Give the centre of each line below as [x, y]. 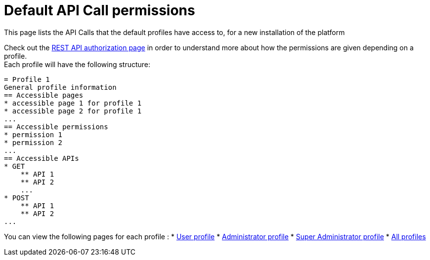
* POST [17, 198]
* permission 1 [33, 134]
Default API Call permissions [100, 10]
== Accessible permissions [56, 127]
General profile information [60, 87]
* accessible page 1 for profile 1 [73, 103]
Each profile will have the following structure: [77, 64]
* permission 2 [33, 142]
